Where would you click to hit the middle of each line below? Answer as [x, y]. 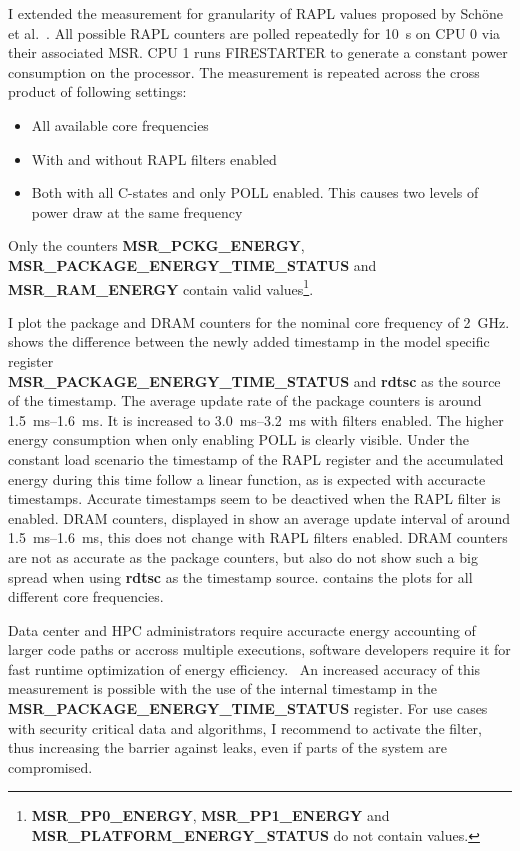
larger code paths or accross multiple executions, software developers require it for [259, 649]
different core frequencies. [86, 596]
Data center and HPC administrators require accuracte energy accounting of [242, 629]
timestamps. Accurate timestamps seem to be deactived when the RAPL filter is [254, 498]
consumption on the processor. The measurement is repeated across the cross [244, 71]
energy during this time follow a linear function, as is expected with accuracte [247, 478]
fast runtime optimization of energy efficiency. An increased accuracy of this [244, 668]
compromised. [50, 766]
